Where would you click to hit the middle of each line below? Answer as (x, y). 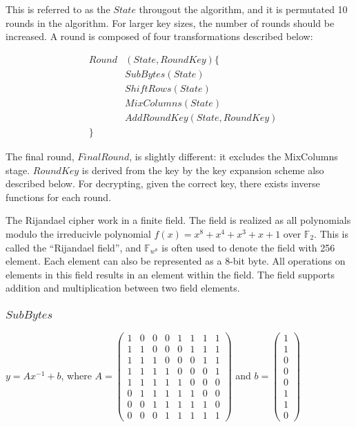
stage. (18, 170)
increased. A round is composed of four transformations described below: (159, 36)
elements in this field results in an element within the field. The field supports (170, 274)
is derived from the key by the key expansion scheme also (203, 170)
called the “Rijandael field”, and (73, 247)
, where (76, 375)
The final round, (40, 156)
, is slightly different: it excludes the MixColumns (234, 156)
